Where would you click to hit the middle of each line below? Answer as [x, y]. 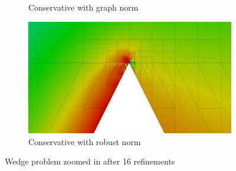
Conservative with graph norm [83, 7]
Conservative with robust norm [85, 141]
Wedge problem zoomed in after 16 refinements [90, 161]
